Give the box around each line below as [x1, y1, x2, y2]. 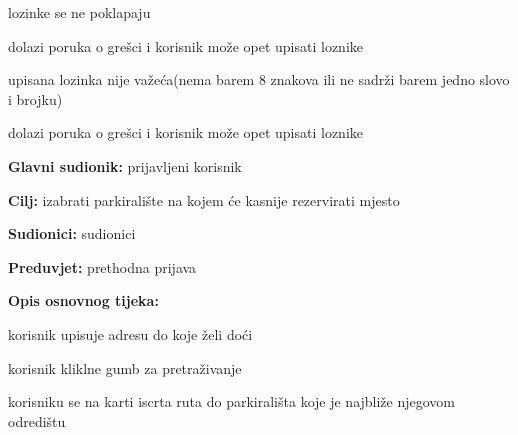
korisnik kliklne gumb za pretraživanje [8, 357, 242, 378]
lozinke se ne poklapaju [8, 2, 151, 22]
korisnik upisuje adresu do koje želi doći [8, 323, 253, 344]
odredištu [8, 410, 66, 431]
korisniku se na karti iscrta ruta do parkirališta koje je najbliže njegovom [8, 391, 456, 412]
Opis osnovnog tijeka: [8, 290, 159, 311]
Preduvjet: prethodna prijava [8, 256, 197, 277]
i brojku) [8, 88, 63, 109]
